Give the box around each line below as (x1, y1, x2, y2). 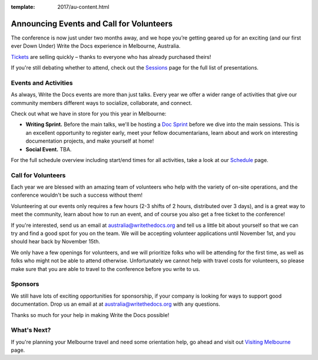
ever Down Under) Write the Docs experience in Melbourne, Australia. (11, 42, 181, 49)
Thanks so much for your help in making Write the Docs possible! (11, 311, 170, 318)
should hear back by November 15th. (11, 238, 100, 245)
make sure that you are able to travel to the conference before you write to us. (11, 265, 200, 272)
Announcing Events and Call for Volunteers (11, 18, 173, 29)
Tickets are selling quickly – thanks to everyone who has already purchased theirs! (11, 53, 211, 60)
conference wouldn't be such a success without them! (11, 191, 143, 199)
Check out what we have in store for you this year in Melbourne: (11, 110, 167, 117)
